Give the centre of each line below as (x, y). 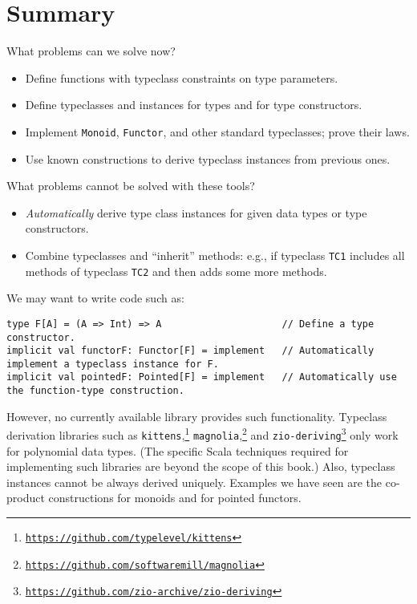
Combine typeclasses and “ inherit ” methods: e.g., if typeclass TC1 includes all (215, 255)
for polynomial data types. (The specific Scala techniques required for (178, 450)
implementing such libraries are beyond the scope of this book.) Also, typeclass (201, 466)
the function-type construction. (95, 391)
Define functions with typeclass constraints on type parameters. (182, 77)
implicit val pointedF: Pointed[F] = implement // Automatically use (202, 377)
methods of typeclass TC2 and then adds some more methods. (176, 271)
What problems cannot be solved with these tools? (131, 186)
